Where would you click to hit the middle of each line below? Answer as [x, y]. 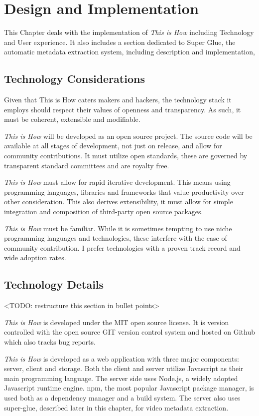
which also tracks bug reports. [50, 342]
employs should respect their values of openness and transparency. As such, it [123, 109]
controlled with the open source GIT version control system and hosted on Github [129, 332]
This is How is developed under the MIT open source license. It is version [117, 322]
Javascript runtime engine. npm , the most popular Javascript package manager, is [129, 388]
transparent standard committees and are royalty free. [87, 165]
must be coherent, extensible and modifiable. [72, 119]
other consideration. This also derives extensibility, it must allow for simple [119, 202]
